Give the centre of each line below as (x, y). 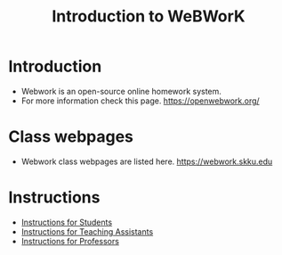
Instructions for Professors (70, 241)
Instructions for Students (67, 222)
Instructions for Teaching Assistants (87, 231)
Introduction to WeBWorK (149, 16)
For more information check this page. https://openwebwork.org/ (140, 101)
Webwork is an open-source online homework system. (121, 91)
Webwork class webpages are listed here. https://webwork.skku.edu (147, 161)
